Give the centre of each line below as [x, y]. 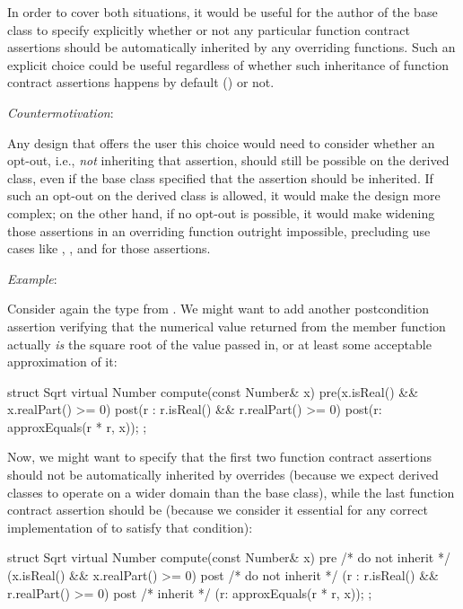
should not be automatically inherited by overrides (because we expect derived [223, 475]
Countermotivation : [61, 112]
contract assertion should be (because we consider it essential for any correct [218, 510]
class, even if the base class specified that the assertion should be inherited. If [220, 177]
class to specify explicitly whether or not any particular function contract [209, 29]
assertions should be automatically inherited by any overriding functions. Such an [231, 47]
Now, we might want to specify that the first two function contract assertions [219, 457]
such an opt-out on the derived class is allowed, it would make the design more [224, 195]
